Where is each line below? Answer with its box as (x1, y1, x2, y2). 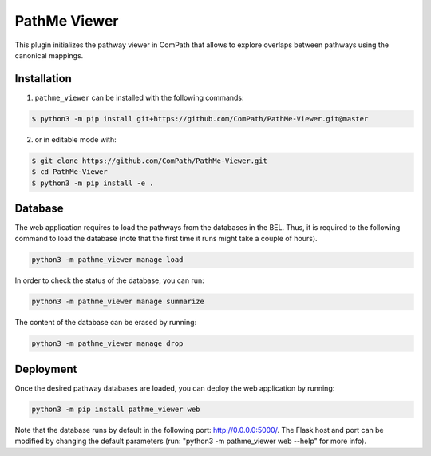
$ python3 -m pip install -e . (31, 178, 155, 188)
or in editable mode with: (34, 134, 117, 144)
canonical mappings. (14, 50, 84, 60)
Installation (14, 72, 72, 85)
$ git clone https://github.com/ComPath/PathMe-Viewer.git (31, 156, 267, 165)
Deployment (14, 362, 77, 375)
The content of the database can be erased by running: (14, 318, 197, 327)
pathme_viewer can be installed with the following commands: (34, 93, 244, 102)
